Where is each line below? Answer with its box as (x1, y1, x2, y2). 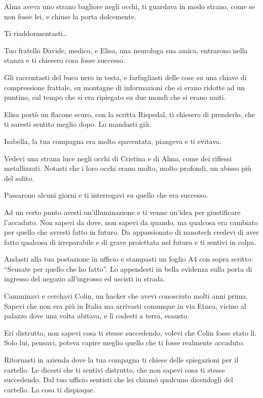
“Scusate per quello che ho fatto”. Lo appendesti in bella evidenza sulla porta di (4, 263, 252, 274)
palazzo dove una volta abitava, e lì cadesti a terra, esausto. (4, 310, 190, 321)
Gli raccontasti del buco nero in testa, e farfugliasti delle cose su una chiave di (4, 71, 247, 82)
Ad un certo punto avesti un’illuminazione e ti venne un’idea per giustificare (4, 206, 241, 217)
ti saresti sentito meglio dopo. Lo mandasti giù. (4, 119, 151, 129)
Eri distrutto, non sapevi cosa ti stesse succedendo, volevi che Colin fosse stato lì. (4, 327, 257, 338)
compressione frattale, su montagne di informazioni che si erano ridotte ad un (4, 82, 245, 92)
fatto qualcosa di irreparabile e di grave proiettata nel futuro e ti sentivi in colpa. (4, 236, 256, 247)
